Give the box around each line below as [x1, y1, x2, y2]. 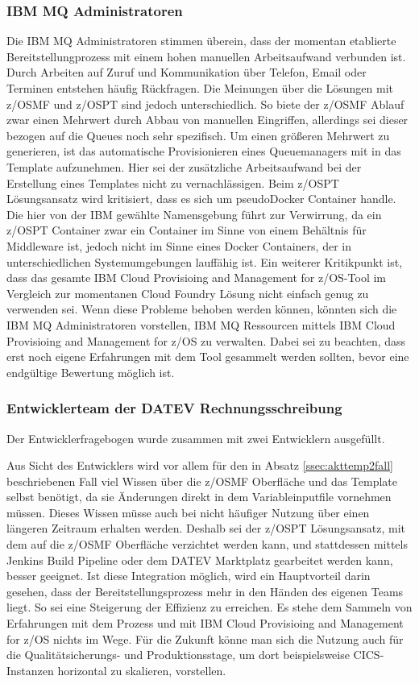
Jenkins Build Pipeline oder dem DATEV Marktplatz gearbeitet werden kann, [6, 551, 393, 568]
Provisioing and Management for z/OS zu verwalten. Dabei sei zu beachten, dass [6, 332, 406, 349]
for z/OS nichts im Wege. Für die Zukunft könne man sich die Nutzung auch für [6, 630, 404, 647]
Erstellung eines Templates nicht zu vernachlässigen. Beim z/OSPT [6, 174, 339, 191]
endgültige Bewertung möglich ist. [6, 363, 175, 380]
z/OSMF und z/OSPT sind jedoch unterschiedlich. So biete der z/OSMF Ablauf [6, 95, 404, 112]
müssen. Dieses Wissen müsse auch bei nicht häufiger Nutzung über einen [6, 504, 370, 520]
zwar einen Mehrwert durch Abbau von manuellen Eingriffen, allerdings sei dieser [6, 111, 409, 128]
